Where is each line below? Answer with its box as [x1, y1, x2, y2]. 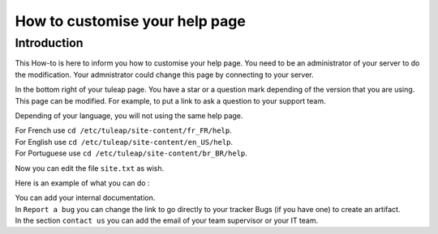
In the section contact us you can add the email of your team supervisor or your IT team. [15, 215, 319, 226]
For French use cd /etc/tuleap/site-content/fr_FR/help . [15, 126, 232, 135]
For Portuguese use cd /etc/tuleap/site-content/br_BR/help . [15, 148, 247, 158]
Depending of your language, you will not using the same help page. [15, 110, 243, 121]
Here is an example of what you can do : [15, 178, 150, 188]
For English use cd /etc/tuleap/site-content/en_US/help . [15, 137, 234, 147]
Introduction [15, 36, 84, 50]
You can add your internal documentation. [15, 193, 156, 202]
